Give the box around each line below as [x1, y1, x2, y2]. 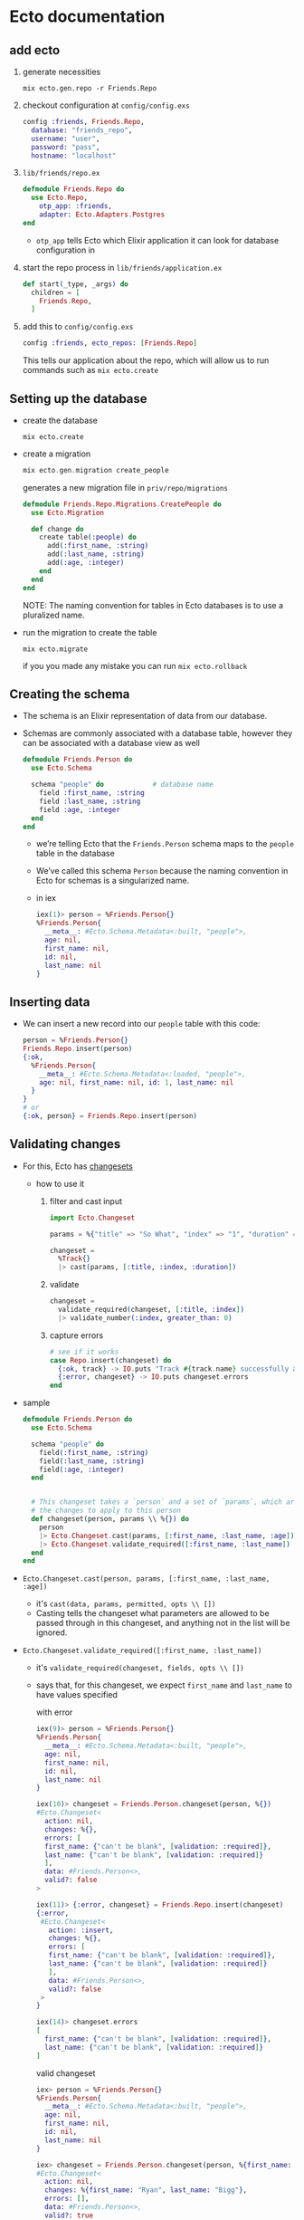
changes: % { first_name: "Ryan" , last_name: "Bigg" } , [43, 2186, 247, 2195]
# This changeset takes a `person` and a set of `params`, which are [31, 1498, 299, 1507]
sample [22, 1397, 51, 1409]
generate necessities [22, 66, 101, 77]
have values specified [35, 1689, 118, 1700]
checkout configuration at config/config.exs [22, 100, 190, 110]
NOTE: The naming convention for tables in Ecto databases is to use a [22, 599, 283, 610]
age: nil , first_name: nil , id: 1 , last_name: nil [39, 1077, 234, 1087]
